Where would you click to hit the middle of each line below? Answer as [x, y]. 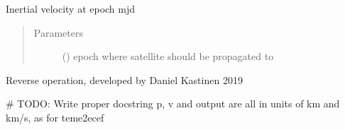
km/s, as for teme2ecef [55, 117]
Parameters [58, 32]
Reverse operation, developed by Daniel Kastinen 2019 [124, 79]
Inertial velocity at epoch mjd [71, 8]
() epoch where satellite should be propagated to [168, 56]
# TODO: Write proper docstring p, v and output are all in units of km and [173, 104]
